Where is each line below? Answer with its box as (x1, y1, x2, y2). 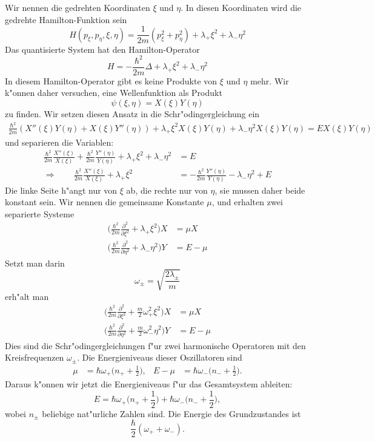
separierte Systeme (5, 207, 75, 220)
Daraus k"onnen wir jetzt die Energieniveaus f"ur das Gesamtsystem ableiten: (5, 378, 293, 390)
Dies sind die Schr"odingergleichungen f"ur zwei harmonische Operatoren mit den (5, 339, 306, 352)
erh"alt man (5, 290, 49, 302)
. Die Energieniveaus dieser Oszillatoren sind (77, 351, 242, 364)
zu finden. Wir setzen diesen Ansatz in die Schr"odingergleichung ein (5, 107, 260, 120)
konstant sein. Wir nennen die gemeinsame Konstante (5, 195, 204, 208)
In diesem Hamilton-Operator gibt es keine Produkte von (5, 74, 217, 87)
